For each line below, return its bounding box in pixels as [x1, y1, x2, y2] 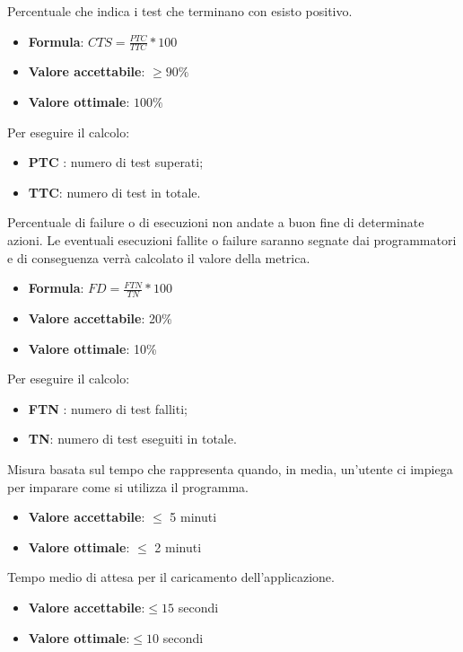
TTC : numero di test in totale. [28, 182, 201, 201]
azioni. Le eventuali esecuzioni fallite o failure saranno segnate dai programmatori [7, 230, 457, 249]
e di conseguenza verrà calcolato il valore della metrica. [7, 248, 310, 267]
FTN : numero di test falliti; [28, 399, 188, 418]
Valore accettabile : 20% [28, 309, 172, 327]
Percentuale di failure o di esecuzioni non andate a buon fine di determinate [7, 213, 424, 232]
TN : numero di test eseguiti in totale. [28, 429, 237, 448]
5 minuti [170, 507, 217, 526]
